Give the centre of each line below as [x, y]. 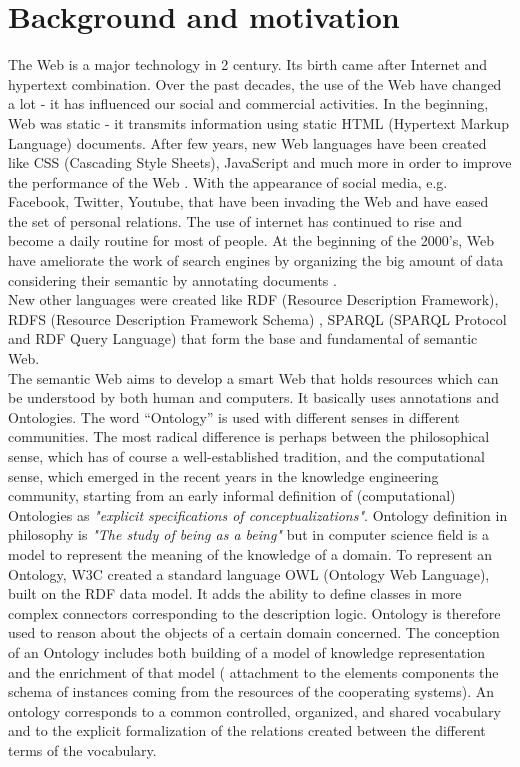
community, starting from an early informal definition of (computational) [232, 495]
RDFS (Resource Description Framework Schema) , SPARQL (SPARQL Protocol [257, 318]
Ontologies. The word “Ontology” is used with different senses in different [234, 416]
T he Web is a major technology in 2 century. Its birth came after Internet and [248, 64]
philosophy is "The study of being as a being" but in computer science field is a [249, 534]
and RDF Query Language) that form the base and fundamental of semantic [243, 338]
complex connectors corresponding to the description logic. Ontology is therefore [254, 612]
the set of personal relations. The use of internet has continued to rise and [235, 220]
